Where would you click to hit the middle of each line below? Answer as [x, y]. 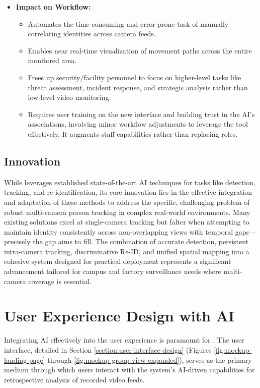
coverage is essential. [60, 281]
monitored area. [52, 60]
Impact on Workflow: [53, 7]
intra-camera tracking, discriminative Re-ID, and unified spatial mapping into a [127, 251]
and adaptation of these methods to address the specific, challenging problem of [127, 202]
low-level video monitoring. [69, 97]
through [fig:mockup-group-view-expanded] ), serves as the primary [150, 359]
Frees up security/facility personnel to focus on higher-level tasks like [135, 77]
